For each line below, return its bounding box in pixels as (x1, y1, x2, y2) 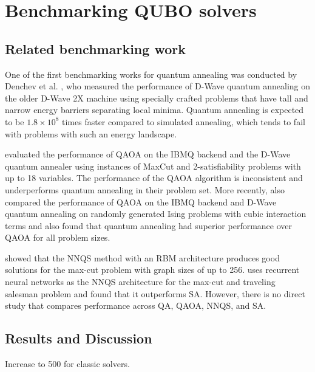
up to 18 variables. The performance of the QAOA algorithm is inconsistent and (5, 171, 303, 184)
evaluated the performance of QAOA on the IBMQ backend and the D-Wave (5, 148, 291, 160)
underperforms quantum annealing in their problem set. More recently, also (5, 183, 285, 196)
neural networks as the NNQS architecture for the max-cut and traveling (5, 275, 276, 288)
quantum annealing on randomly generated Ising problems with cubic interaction (5, 207, 307, 220)
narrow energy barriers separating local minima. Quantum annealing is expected (5, 103, 304, 116)
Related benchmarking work (5, 39, 186, 58)
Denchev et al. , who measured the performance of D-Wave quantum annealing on (5, 80, 311, 92)
